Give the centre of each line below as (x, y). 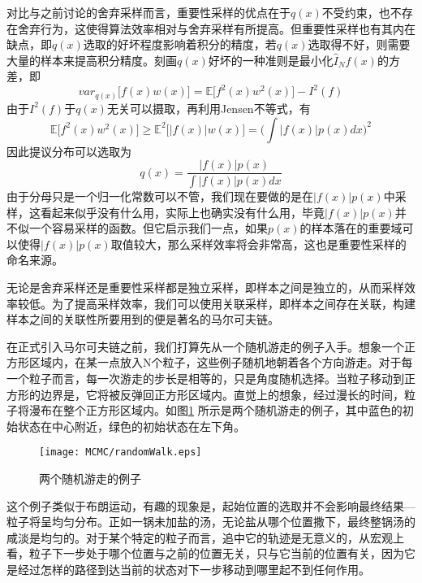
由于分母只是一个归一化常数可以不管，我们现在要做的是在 (160, 196)
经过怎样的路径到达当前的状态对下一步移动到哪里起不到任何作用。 (194, 570)
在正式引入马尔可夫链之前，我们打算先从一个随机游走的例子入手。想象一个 (205, 346)
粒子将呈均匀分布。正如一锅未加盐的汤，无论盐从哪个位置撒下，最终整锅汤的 (211, 522)
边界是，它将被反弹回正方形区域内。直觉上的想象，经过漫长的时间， (222, 394)
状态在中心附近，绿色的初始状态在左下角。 (131, 426)
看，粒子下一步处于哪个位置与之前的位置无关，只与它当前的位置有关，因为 (205, 553)
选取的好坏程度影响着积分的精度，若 (180, 44)
